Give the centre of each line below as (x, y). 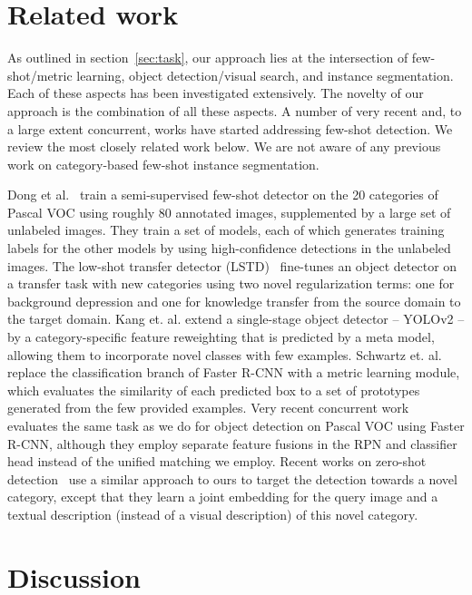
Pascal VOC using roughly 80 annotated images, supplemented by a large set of (229, 212)
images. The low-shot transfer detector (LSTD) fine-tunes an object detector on (232, 265)
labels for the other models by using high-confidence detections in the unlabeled (229, 248)
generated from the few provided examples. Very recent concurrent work (208, 408)
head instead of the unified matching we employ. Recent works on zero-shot (217, 461)
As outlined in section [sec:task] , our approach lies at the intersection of (208, 58)
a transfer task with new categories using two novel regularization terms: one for (231, 283)
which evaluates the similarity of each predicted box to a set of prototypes (214, 390)
